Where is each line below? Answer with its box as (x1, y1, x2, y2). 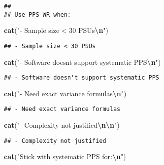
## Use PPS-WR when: (4, 11, 71, 18)
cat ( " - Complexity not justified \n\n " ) (4, 120, 120, 130)
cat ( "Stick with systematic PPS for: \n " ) (4, 151, 126, 162)
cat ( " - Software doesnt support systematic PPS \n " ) (4, 56, 161, 67)
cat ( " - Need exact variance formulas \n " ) (4, 88, 127, 98)
